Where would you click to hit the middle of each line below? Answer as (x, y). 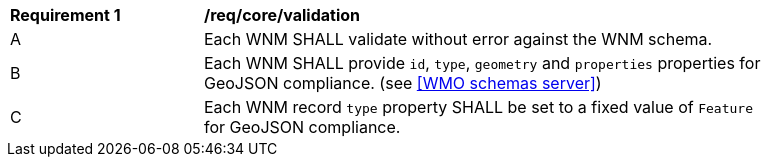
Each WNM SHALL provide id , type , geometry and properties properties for (482, 63)
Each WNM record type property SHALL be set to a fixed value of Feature (479, 107)
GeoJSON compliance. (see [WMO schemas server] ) (403, 83)
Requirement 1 (65, 15)
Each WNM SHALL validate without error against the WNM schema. (458, 39)
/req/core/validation (282, 15)
